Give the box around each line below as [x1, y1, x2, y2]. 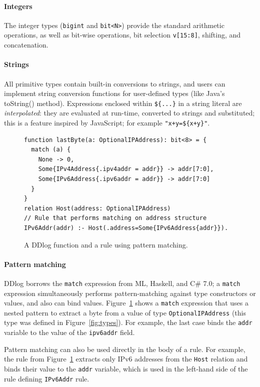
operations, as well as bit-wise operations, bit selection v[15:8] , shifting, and [4, 29, 241, 40]
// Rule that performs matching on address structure [24, 214, 207, 222]
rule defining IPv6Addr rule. [4, 373, 89, 383]
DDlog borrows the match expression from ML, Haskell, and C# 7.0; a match [4, 277, 240, 288]
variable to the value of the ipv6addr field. [4, 327, 135, 337]
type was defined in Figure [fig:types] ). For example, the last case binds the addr [4, 317, 252, 327]
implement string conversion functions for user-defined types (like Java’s [4, 88, 225, 98]
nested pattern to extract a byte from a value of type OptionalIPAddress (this [4, 307, 246, 317]
